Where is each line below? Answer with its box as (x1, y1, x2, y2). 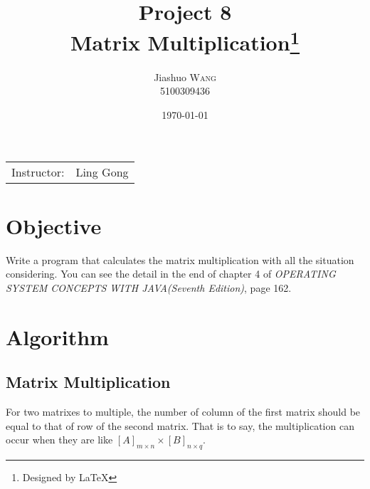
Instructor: (11, 164, 65, 181)
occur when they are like (6, 432, 113, 447)
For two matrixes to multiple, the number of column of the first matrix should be (6, 404, 361, 419)
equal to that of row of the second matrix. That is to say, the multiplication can (6, 418, 354, 433)
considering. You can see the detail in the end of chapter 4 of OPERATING (6, 266, 336, 281)
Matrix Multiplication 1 (70, 25, 300, 57)
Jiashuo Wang (154, 69, 216, 84)
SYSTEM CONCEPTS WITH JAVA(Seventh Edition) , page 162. (6, 280, 292, 295)
